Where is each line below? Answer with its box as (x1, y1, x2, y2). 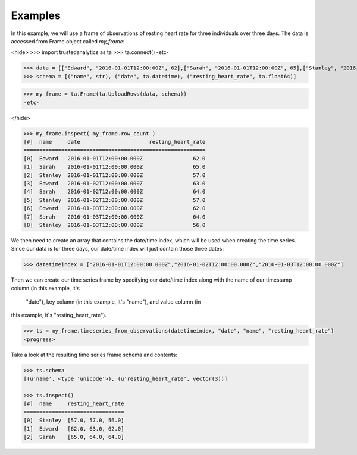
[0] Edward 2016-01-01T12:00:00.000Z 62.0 (23, 155, 206, 162)
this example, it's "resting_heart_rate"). (11, 312, 107, 319)
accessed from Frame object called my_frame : (11, 37, 125, 45)
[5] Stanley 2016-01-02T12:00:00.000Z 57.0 (23, 197, 206, 203)
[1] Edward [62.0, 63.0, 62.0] (23, 425, 124, 432)
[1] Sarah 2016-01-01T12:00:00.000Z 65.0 (23, 163, 206, 170)
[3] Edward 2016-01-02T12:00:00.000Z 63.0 (23, 180, 206, 187)
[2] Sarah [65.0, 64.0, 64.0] (23, 434, 124, 440)
